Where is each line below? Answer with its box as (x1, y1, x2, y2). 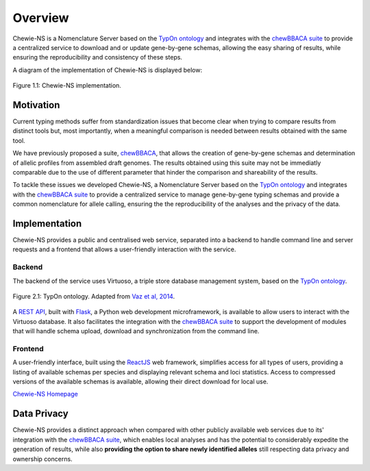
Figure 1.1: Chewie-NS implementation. (12, 81, 121, 90)
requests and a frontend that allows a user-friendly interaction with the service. (12, 245, 236, 253)
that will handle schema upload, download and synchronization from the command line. (12, 327, 260, 335)
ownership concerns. (12, 455, 73, 463)
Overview (12, 10, 69, 25)
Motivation (12, 99, 60, 111)
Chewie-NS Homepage (12, 390, 78, 398)
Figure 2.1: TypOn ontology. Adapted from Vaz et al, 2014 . (12, 292, 175, 301)
